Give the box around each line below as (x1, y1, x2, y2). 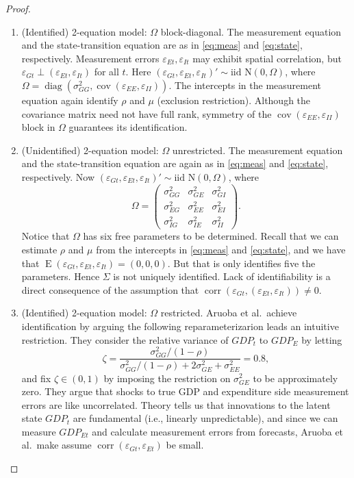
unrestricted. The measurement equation (172, 142, 343, 157)
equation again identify (21, 92, 118, 107)
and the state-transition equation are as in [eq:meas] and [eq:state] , (21, 38, 303, 52)
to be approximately (253, 370, 338, 385)
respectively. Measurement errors (21, 51, 160, 65)
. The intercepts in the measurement (168, 77, 322, 92)
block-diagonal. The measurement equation (160, 24, 342, 38)
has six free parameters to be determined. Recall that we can (83, 229, 339, 243)
